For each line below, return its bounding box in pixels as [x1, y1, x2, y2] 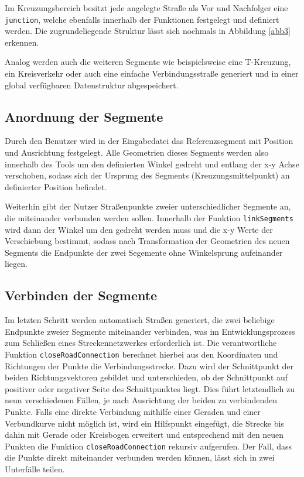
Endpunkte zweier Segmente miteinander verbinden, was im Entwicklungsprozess [5, 325, 295, 337]
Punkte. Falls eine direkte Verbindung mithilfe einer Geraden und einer [5, 406, 261, 418]
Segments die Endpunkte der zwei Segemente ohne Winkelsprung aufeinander [5, 246, 283, 258]
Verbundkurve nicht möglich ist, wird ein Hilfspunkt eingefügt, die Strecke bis [5, 417, 284, 429]
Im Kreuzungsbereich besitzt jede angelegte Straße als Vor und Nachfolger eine [5, 2, 288, 13]
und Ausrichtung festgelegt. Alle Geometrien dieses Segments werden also [5, 146, 269, 159]
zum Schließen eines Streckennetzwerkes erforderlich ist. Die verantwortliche [5, 337, 277, 349]
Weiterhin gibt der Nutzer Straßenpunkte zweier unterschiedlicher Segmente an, [5, 200, 291, 212]
